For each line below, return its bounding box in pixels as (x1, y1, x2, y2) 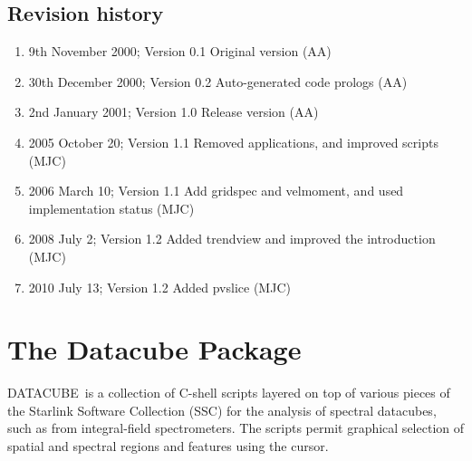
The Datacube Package (7, 331, 302, 368)
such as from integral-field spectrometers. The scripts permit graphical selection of (7, 418, 464, 437)
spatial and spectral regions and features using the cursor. (7, 437, 329, 456)
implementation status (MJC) (28, 198, 195, 217)
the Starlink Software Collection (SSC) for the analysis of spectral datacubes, (7, 400, 437, 419)
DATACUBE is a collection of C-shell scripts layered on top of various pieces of (7, 383, 450, 402)
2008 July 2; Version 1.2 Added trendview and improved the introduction (28, 229, 436, 248)
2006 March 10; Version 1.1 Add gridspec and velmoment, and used (28, 181, 404, 200)
